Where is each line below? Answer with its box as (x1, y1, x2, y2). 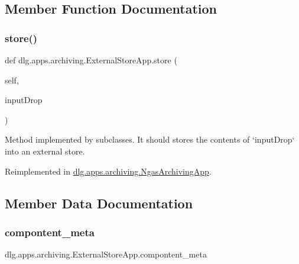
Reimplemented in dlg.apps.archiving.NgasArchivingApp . (5, 165, 212, 177)
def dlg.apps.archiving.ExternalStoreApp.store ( (5, 54, 177, 66)
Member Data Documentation (5, 194, 193, 212)
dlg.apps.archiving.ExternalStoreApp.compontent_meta (5, 248, 207, 260)
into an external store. (5, 144, 85, 157)
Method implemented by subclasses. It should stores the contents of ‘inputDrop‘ (5, 133, 295, 146)
